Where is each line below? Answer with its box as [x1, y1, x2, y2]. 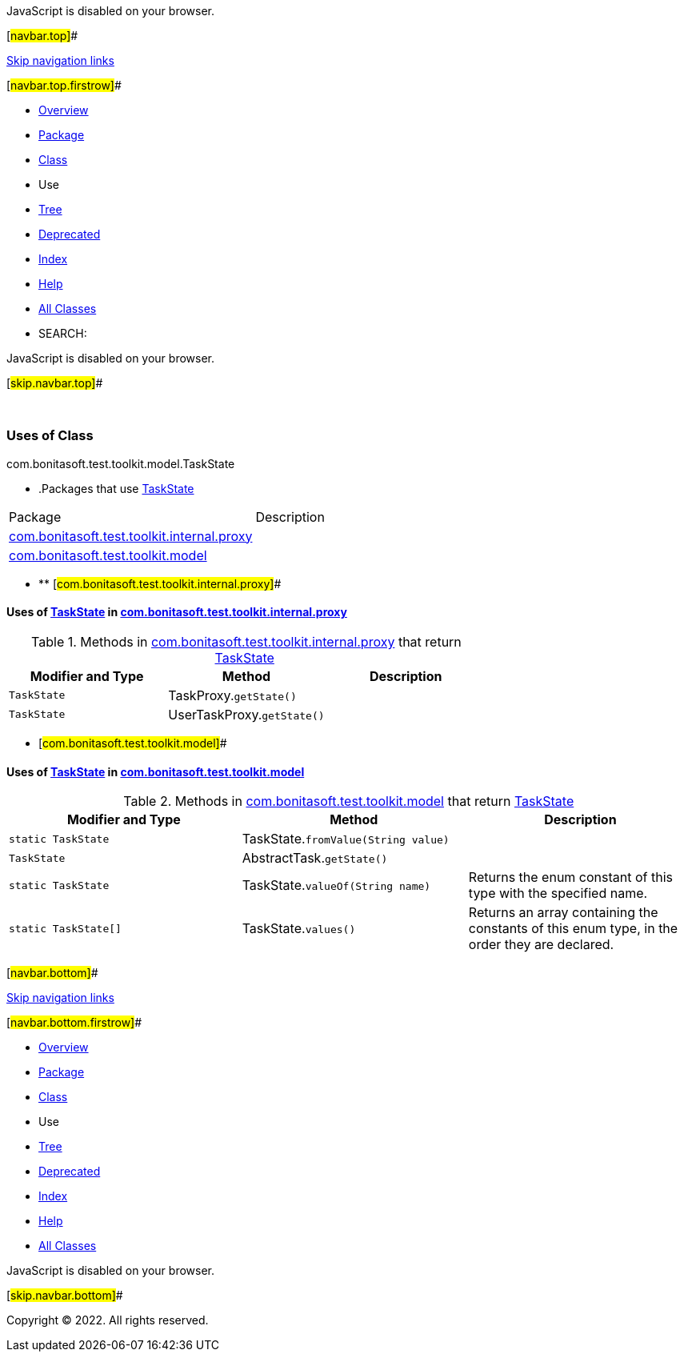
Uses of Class [6, 427, 94, 444]
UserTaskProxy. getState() [168, 706, 325, 723]
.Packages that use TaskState [38, 481, 194, 495]
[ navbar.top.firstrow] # [6, 78, 122, 92]
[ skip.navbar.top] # [6, 376, 103, 390]
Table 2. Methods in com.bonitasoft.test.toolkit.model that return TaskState [123, 793, 574, 810]
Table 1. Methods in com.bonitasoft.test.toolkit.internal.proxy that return [31, 633, 462, 650]
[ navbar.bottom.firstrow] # [6, 1015, 142, 1030]
